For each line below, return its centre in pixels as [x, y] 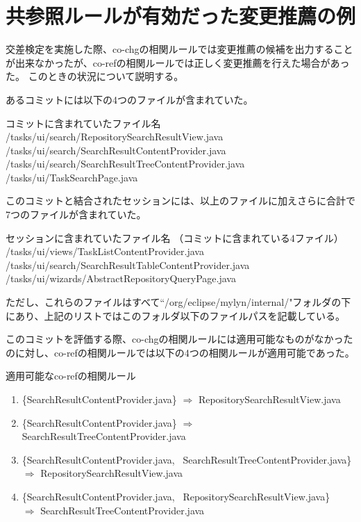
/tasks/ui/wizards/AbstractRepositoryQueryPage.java [121, 278]
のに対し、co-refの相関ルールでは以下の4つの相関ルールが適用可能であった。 [180, 352]
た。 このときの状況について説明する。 [95, 76]
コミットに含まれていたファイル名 [83, 123]
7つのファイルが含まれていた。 [76, 214]
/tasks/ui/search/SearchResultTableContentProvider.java [128, 264]
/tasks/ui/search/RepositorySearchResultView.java [115, 137]
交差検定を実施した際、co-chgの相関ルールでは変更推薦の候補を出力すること [179, 49]
